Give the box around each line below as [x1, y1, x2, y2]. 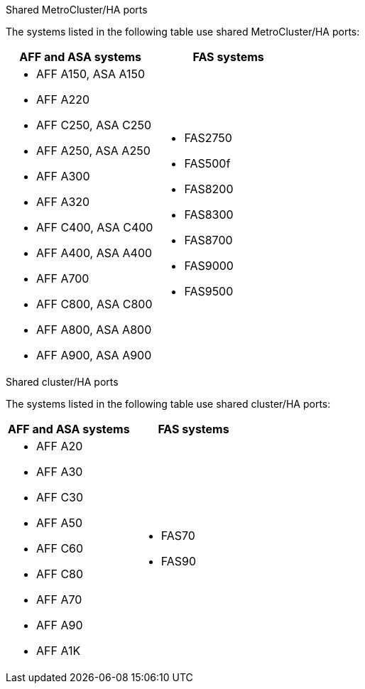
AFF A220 [36, 92, 90, 107]
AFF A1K [36, 644, 81, 658]
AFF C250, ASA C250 [36, 118, 152, 132]
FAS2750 [184, 131, 232, 145]
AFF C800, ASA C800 [36, 297, 153, 311]
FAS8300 [184, 207, 234, 222]
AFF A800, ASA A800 [36, 322, 152, 337]
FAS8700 [184, 233, 233, 247]
